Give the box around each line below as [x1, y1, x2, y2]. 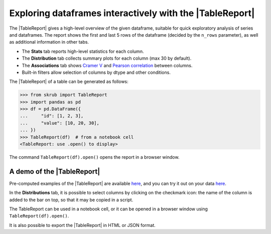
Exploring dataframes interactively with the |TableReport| [9, 8, 255, 19]
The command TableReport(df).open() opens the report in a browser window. [9, 154, 180, 160]
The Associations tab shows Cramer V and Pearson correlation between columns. [22, 62, 193, 68]
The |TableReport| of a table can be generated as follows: [9, 78, 129, 85]
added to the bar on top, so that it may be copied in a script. [9, 196, 133, 203]
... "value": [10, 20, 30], [20, 120, 100, 126]
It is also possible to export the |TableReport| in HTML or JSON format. [9, 222, 156, 228]
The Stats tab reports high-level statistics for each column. [22, 48, 144, 54]
